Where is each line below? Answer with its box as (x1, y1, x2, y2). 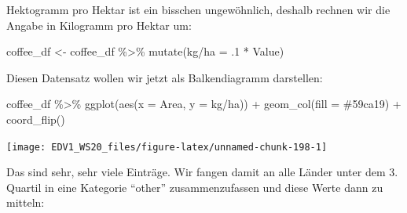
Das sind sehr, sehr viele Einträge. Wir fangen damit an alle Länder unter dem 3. (6, 164, 398, 180)
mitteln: (6, 194, 45, 211)
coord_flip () (6, 110, 65, 127)
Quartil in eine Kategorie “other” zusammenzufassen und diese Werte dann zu (6, 179, 383, 195)
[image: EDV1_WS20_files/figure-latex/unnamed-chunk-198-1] (6, 141, 328, 153)
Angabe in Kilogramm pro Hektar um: (6, 16, 192, 33)
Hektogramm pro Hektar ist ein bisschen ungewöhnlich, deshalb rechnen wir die (6, 2, 390, 17)
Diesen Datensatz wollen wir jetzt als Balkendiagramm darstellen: (6, 69, 323, 85)
